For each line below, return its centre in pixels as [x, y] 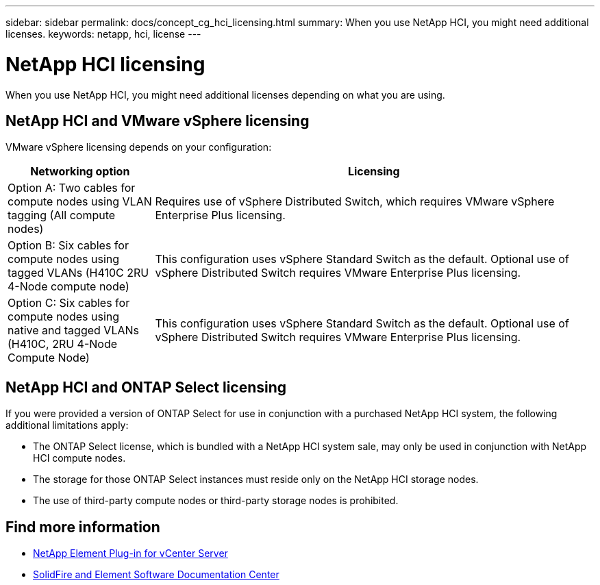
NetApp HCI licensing [105, 64]
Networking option [80, 172]
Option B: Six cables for [68, 246]
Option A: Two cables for [72, 188]
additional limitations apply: [67, 425]
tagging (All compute [62, 215]
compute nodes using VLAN [80, 202]
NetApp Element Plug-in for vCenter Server [130, 553]
